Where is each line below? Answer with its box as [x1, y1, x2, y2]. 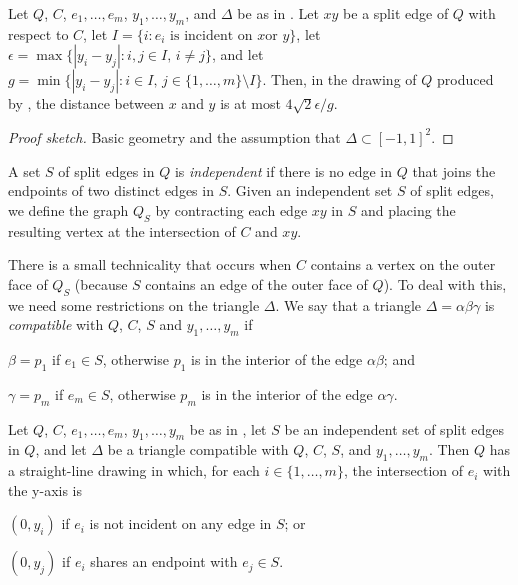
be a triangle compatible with [107, 439, 289, 460]
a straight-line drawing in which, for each [8, 460, 260, 481]
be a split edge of [343, 3, 449, 23]
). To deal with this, [383, 273, 507, 294]
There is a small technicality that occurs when [8, 254, 292, 275]
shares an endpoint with [90, 551, 238, 572]
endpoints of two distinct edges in [8, 180, 214, 201]
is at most [220, 93, 281, 114]
